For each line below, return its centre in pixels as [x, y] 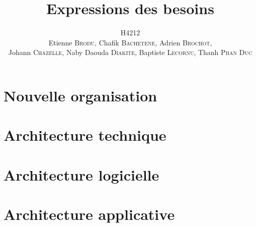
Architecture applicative [89, 214]
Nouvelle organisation [80, 95]
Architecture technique [85, 135]
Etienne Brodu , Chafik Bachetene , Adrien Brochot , [130, 42]
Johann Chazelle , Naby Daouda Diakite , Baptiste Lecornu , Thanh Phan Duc [130, 52]
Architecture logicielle [81, 174]
